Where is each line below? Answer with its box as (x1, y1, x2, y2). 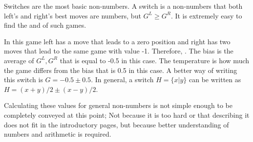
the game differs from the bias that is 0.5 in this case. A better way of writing (4, 65, 237, 75)
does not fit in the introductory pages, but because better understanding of (4, 119, 229, 129)
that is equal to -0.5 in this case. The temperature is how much (60, 55, 250, 65)
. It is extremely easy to (170, 10, 242, 20)
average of (4, 55, 34, 65)
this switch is (4, 74, 43, 85)
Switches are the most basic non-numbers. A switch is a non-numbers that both (4, 1, 243, 11)
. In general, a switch (91, 74, 154, 85)
